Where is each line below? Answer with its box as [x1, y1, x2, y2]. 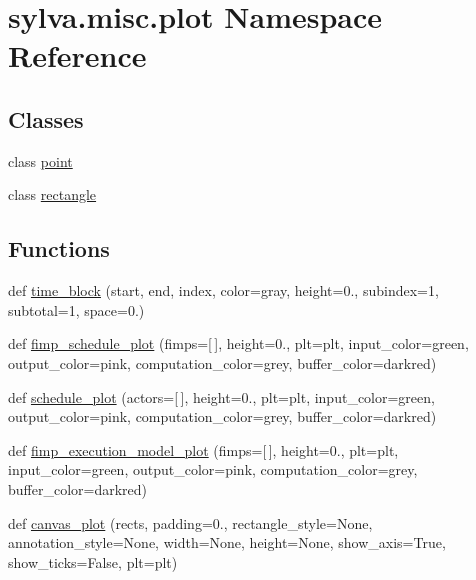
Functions [8, 233, 110, 264]
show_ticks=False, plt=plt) [8, 551, 178, 572]
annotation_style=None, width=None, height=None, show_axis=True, [8, 532, 446, 553]
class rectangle [8, 184, 97, 205]
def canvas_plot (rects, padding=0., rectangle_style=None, [8, 512, 373, 533]
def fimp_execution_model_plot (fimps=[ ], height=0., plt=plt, [8, 439, 399, 460]
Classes [8, 103, 84, 134]
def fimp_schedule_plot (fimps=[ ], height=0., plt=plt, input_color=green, [8, 333, 469, 354]
